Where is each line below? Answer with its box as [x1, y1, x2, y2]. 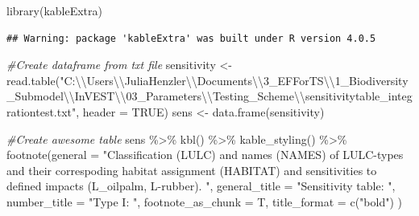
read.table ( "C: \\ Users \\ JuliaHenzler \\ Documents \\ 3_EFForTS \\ [6, 71, 335, 88]
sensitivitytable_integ [305, 88, 413, 104]
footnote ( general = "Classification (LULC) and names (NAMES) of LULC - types [6, 146, 404, 163]
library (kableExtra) [6, 2, 102, 18]
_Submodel [6, 88, 64, 104]
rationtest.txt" [6, 103, 77, 120]
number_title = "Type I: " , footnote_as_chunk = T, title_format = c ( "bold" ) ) [6, 193, 402, 210]
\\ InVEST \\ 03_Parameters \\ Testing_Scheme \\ [63, 88, 305, 104]
